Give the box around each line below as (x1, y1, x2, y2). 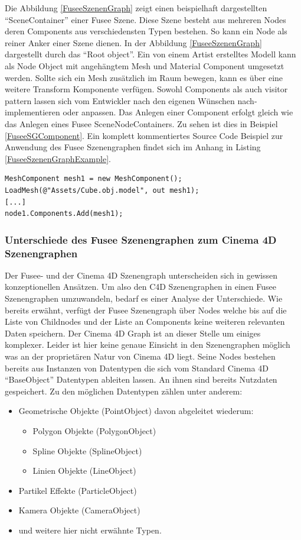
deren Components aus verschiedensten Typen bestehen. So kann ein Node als (5, 25, 287, 37)
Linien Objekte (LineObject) (32, 464, 136, 477)
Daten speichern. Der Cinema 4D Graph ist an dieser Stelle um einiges (5, 326, 261, 339)
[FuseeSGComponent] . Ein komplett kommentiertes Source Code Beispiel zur (5, 129, 283, 141)
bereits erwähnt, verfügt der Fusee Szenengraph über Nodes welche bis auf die (5, 303, 287, 316)
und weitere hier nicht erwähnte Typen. (18, 523, 162, 536)
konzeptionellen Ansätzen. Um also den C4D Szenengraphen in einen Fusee (5, 280, 276, 293)
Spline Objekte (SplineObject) (32, 444, 142, 457)
